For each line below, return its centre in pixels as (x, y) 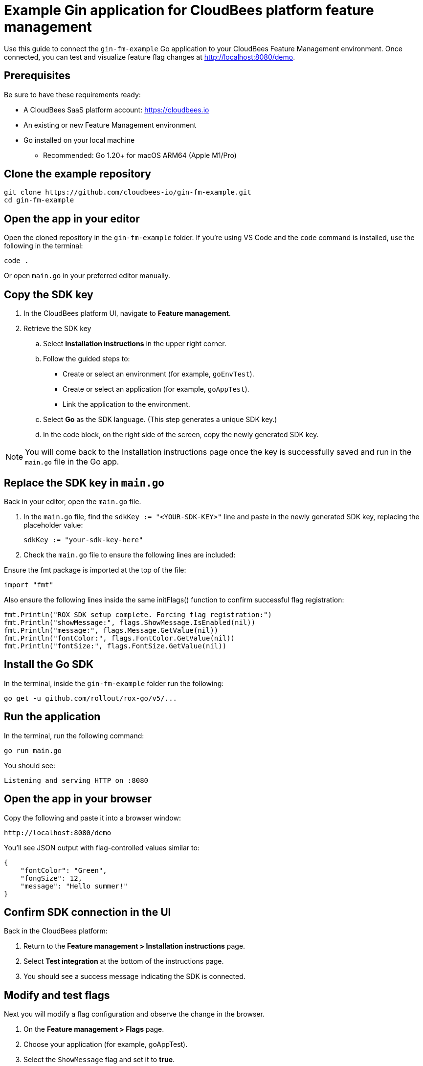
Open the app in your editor (72, 219)
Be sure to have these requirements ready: (72, 94)
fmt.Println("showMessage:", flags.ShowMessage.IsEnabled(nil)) (130, 622)
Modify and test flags (57, 995)
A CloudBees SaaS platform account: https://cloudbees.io (116, 110)
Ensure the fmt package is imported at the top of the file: (95, 570)
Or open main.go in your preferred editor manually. (87, 276)
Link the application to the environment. (126, 404)
